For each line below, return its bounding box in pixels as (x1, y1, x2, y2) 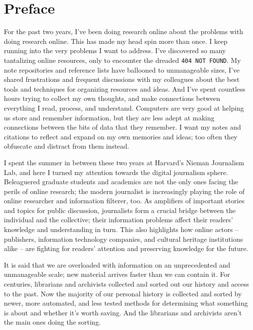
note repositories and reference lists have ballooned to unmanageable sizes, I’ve (4, 64, 240, 75)
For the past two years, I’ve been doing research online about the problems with (4, 26, 243, 37)
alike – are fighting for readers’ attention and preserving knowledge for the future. (4, 243, 249, 253)
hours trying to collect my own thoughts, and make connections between (4, 93, 220, 103)
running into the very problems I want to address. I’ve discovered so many (4, 45, 226, 56)
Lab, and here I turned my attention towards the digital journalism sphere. (4, 167, 228, 177)
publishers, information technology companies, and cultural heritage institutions (4, 233, 243, 244)
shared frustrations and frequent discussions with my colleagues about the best (4, 74, 240, 84)
